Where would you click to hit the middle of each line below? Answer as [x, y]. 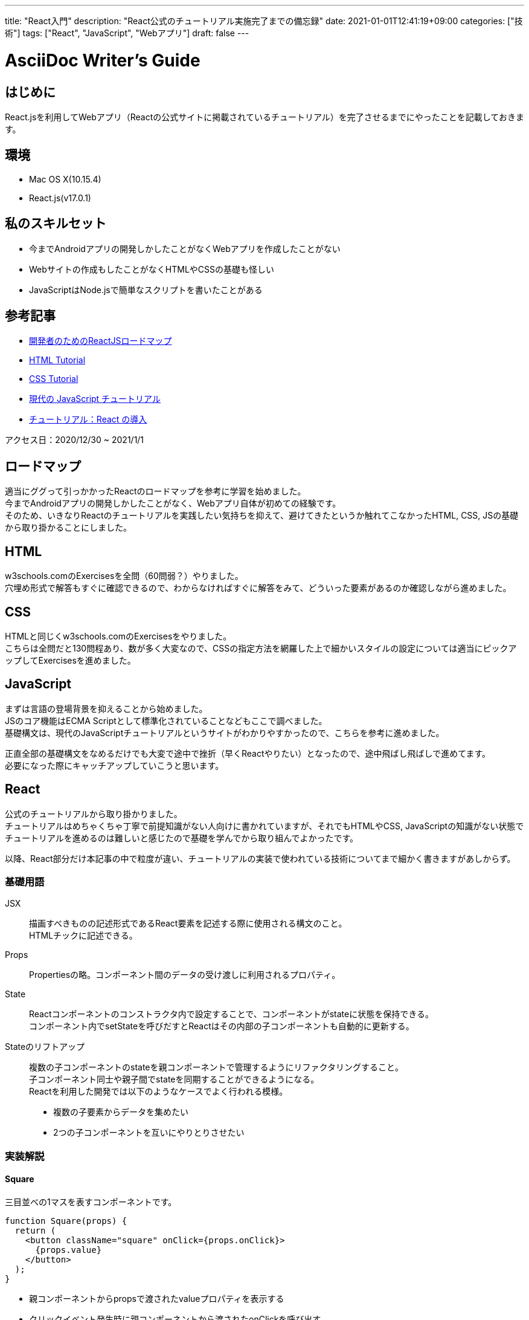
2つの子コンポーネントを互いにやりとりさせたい [149, 1133]
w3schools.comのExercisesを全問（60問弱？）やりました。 [124, 576]
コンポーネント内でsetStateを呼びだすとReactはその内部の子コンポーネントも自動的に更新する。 [222, 1026]
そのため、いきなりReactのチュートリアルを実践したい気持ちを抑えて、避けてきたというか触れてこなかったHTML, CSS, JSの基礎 [262, 516]
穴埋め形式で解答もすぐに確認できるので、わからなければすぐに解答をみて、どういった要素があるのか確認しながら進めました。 [258, 588]
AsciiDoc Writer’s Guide [103, 60]
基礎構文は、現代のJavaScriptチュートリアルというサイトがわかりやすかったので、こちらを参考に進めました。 [225, 733]
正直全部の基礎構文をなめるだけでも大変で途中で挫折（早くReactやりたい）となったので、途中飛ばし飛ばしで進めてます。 [248, 753]
